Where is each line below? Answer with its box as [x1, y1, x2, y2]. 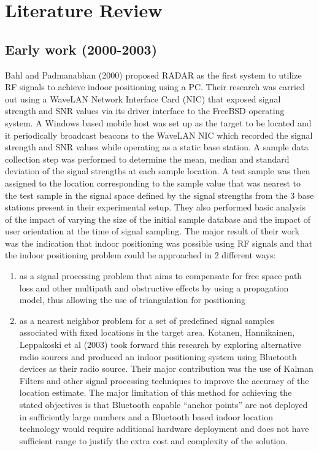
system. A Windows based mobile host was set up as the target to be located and [5, 116, 312, 129]
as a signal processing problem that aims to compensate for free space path [19, 269, 302, 282]
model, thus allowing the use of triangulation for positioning [19, 293, 246, 306]
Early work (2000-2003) [5, 39, 158, 58]
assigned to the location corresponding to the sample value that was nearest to [5, 176, 301, 189]
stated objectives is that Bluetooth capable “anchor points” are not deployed [19, 398, 308, 411]
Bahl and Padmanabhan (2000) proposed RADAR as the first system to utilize [5, 68, 302, 81]
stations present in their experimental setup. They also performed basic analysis [5, 201, 306, 214]
